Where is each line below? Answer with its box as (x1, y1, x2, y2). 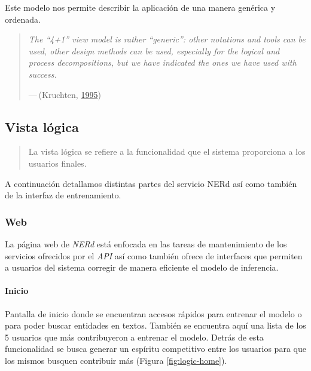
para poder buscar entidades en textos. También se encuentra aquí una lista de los (5, 319, 306, 332)
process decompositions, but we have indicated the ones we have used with (28, 56, 297, 69)
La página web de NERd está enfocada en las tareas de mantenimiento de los (5, 237, 287, 250)
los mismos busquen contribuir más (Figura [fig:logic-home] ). (5, 354, 227, 366)
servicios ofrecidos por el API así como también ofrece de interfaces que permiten (5, 249, 303, 262)
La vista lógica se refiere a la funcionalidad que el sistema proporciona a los (28, 145, 306, 158)
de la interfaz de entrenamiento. (5, 189, 121, 201)
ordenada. (5, 13, 41, 25)
